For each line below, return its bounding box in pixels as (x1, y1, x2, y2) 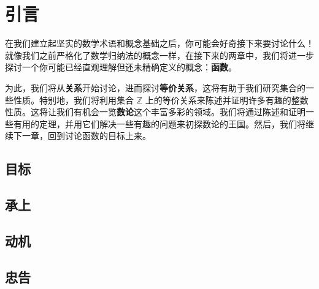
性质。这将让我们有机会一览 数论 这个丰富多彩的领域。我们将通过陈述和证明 (5, 105, 306, 118)
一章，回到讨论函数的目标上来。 (21, 129, 151, 142)
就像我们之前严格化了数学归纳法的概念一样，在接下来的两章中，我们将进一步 (5, 48, 314, 61)
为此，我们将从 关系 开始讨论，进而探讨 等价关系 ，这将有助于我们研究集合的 (5, 81, 306, 94)
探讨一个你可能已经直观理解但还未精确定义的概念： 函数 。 (5, 61, 237, 73)
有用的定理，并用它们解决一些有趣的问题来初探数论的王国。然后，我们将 (13, 117, 306, 130)
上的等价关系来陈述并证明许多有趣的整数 (145, 93, 309, 106)
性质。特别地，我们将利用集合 (13, 93, 134, 106)
